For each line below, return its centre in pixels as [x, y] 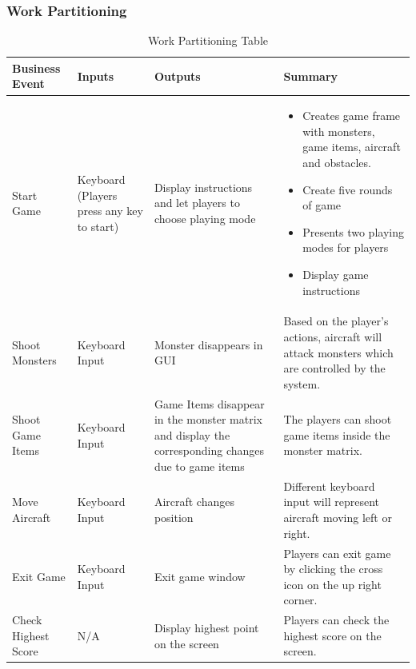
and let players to [197, 203]
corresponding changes [209, 450]
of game [322, 205]
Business [36, 68]
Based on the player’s [336, 321]
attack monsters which [338, 352]
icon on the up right [332, 584]
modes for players [346, 247]
